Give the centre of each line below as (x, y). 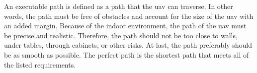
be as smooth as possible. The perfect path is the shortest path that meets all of (127, 54)
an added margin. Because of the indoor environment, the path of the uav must (125, 26)
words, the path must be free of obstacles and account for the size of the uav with (129, 16)
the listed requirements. (40, 64)
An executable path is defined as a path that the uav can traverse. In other (119, 6)
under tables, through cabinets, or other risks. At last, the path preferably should (128, 45)
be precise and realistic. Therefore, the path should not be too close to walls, (121, 35)
